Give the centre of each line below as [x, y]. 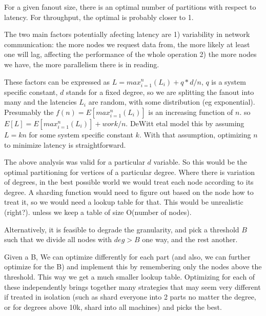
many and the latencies [40, 102]
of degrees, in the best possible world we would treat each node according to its [129, 182]
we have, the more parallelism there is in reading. [82, 64]
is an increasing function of [191, 112]
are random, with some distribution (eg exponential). [172, 102]
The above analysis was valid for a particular [75, 162]
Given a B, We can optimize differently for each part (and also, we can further [127, 256]
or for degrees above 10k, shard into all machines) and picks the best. [113, 307]
